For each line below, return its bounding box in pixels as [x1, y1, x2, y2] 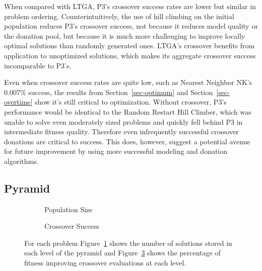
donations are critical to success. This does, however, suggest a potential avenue [4, 136, 250, 146]
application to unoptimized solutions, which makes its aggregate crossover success [4, 50, 256, 60]
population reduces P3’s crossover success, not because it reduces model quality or [4, 21, 258, 31]
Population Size [44, 204, 93, 214]
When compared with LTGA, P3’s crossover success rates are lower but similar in [4, 1, 256, 11]
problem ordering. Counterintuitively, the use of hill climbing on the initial [4, 11, 234, 21]
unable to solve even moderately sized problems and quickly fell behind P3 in [4, 116, 243, 127]
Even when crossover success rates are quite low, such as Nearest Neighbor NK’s [4, 77, 252, 87]
